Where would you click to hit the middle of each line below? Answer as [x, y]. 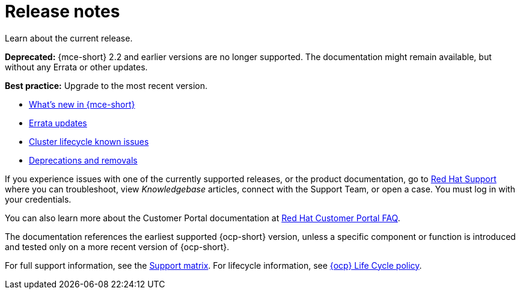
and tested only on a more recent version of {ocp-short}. [117, 247]
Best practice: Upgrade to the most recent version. [106, 85]
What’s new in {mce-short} [82, 104]
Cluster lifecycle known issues [89, 141]
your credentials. [38, 199]
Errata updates [58, 123]
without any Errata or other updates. [76, 67]
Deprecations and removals [83, 160]
